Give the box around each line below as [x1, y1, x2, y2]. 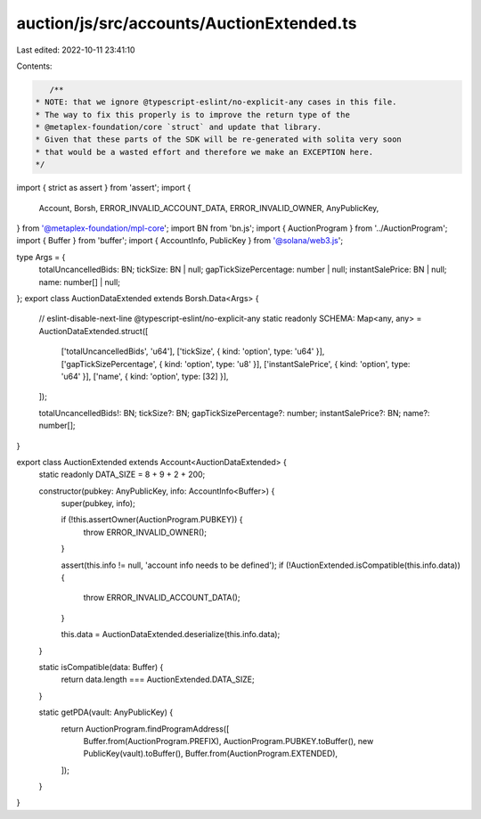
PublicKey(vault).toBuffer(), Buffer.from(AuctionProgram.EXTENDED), [83, 749, 338, 759]
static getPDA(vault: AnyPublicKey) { [38, 707, 174, 717]
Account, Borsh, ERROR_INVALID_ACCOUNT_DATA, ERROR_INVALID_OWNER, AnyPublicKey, [38, 202, 379, 213]
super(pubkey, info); [61, 498, 135, 509]
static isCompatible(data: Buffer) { [38, 661, 164, 672]
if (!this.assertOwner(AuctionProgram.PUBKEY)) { [61, 514, 244, 525]
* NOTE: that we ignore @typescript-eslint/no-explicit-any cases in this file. [35, 97, 397, 107]
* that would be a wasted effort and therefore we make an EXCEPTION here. [35, 147, 374, 157]
